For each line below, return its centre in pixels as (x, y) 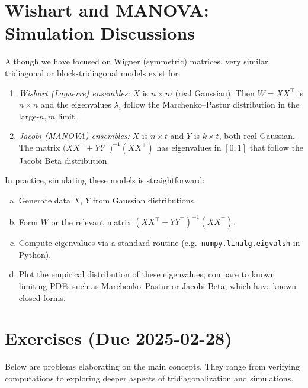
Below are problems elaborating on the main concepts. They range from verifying (152, 366)
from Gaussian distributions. (145, 200)
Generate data (45, 200)
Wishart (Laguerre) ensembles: (74, 93)
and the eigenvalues (76, 104)
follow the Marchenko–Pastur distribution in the (212, 104)
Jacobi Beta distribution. (64, 160)
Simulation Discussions (100, 33)
